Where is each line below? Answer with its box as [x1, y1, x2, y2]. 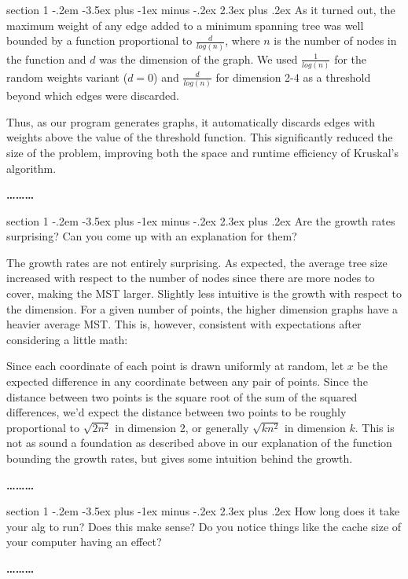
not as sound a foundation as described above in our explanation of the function [6, 434, 392, 451]
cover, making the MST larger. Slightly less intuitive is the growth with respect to [6, 285, 402, 302]
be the [357, 357, 388, 374]
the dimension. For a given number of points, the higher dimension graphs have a [6, 300, 399, 317]
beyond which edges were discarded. [6, 87, 179, 104]
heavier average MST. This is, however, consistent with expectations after [6, 316, 362, 332]
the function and [6, 50, 86, 67]
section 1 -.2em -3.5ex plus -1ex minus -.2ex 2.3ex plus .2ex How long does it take [6, 503, 400, 519]
